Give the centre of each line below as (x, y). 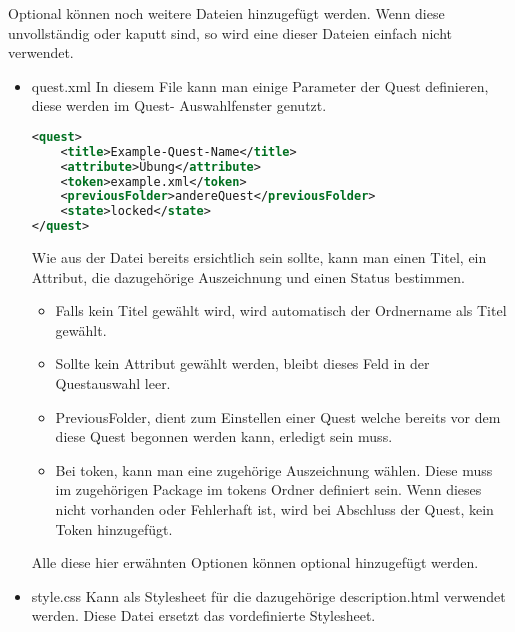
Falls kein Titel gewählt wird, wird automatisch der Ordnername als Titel (281, 310)
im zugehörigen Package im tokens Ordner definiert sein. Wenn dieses (268, 489)
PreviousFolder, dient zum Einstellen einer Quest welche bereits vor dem (278, 416)
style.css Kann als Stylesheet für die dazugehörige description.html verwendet (268, 595)
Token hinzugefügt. (114, 528)
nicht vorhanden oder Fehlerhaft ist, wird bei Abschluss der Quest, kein (274, 509)
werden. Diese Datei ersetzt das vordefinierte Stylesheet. (203, 615)
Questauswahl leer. (113, 383)
